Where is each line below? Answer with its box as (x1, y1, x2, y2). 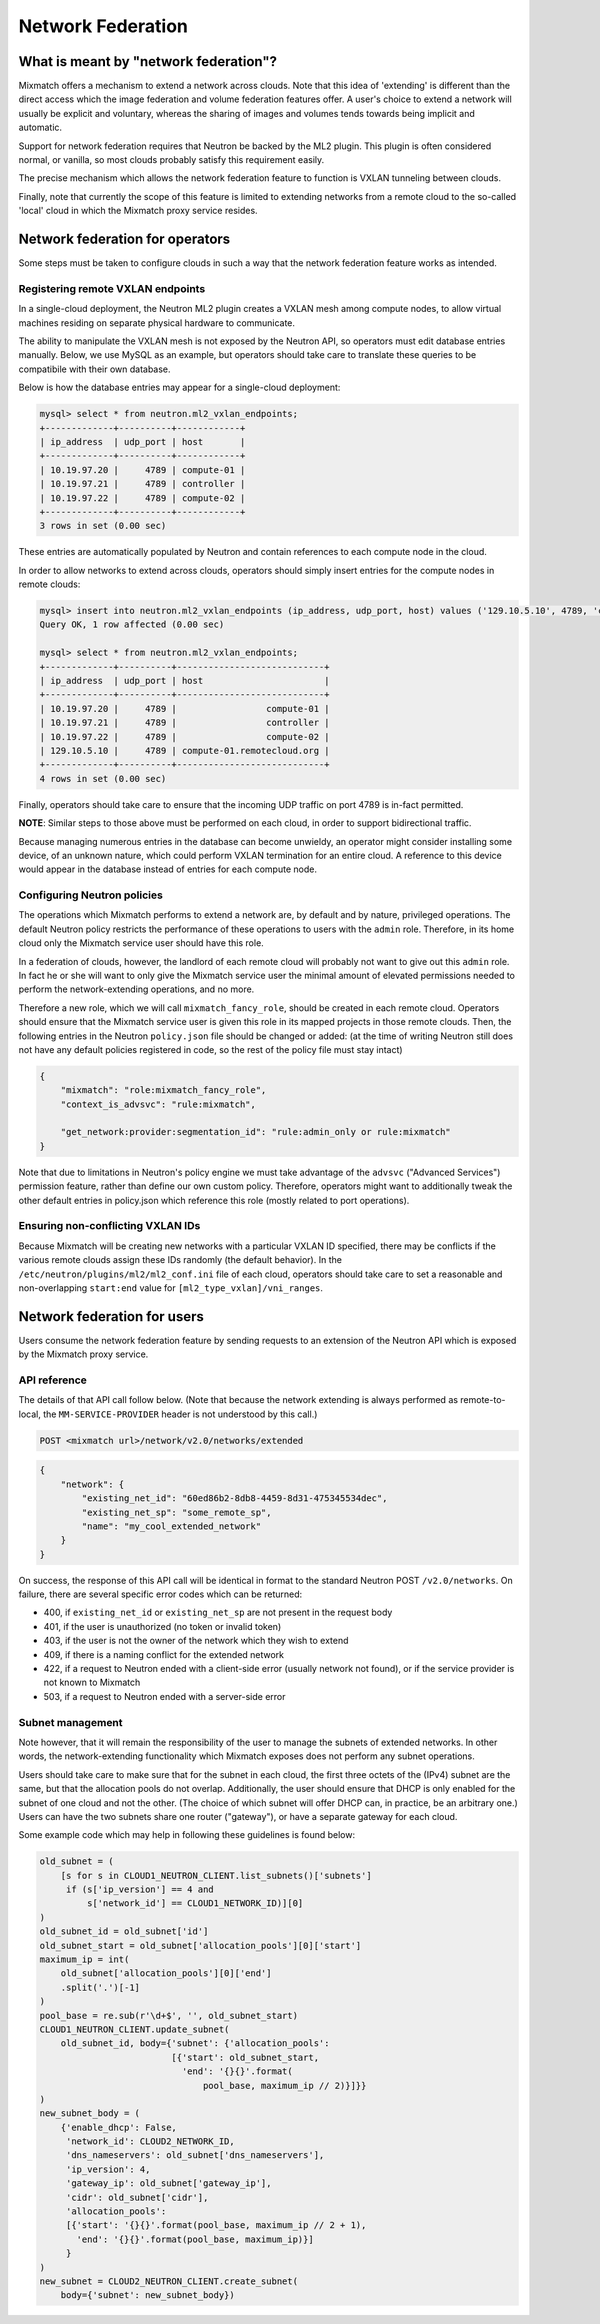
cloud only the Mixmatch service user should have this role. (18, 937, 264, 949)
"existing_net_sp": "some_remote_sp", (81, 1506, 272, 1518)
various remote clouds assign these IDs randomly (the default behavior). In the (18, 1254, 342, 1266)
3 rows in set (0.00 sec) (39, 520, 167, 532)
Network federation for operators (18, 231, 231, 247)
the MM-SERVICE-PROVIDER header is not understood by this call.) (43, 1408, 318, 1420)
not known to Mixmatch (43, 1676, 141, 1689)
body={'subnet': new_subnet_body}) (60, 2290, 235, 2301)
